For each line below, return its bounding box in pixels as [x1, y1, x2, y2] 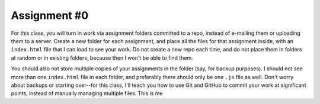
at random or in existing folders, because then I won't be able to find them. [11, 54, 194, 61]
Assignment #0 [11, 9, 89, 22]
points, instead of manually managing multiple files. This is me [11, 90, 163, 97]
